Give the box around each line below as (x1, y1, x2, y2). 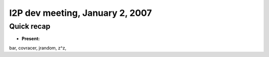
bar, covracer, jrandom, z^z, (9, 45, 67, 51)
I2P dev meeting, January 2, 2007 (9, 7, 152, 18)
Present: (21, 36, 40, 42)
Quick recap (9, 22, 51, 31)
